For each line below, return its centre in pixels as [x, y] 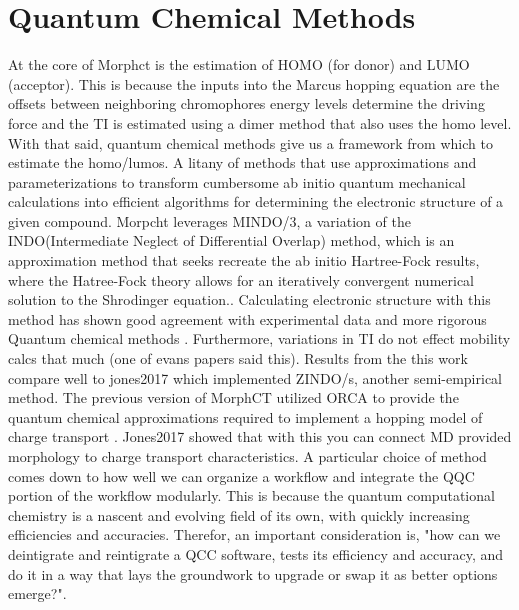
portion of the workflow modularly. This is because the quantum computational [251, 495]
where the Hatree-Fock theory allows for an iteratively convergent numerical [241, 279]
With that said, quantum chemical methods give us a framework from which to [250, 142]
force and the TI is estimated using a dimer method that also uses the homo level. [260, 122]
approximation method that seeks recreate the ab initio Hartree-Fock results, [244, 260]
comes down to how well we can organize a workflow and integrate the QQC [241, 475]
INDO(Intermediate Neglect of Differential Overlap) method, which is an [231, 240]
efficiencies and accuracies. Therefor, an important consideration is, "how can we [254, 534]
